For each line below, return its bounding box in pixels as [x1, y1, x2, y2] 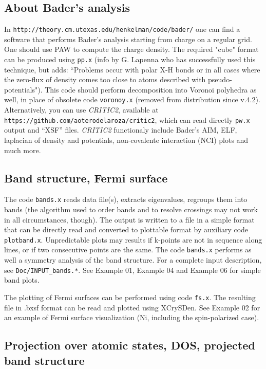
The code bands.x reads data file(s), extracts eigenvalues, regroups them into [4, 194, 248, 205]
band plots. [4, 274, 40, 285]
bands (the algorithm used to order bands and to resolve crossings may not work [4, 204, 258, 215]
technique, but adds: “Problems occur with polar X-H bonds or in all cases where [4, 64, 260, 75]
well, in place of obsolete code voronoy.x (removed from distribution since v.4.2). [4, 94, 260, 105]
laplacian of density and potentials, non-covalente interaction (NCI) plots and [4, 134, 249, 145]
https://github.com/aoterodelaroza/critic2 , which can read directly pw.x [4, 114, 250, 125]
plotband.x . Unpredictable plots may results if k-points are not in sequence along [4, 234, 262, 245]
